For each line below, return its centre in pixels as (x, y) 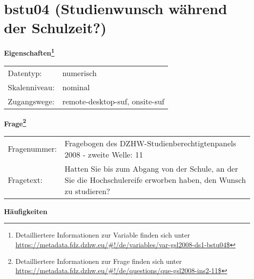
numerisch (79, 73)
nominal (76, 87)
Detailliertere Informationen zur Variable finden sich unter (103, 235)
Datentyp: (25, 73)
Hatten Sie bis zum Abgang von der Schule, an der (151, 168)
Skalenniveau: (31, 87)
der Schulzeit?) (55, 28)
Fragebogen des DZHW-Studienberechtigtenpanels (150, 143)
